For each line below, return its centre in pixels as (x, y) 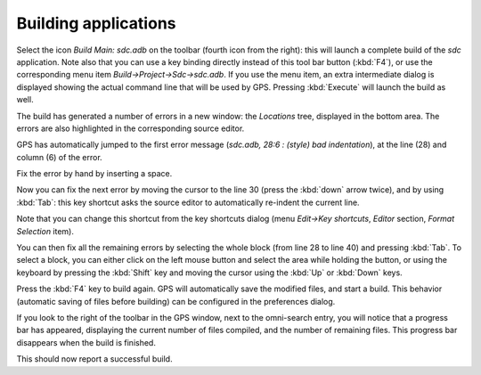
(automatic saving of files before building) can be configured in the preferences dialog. (176, 301)
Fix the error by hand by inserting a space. (94, 174)
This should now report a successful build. (94, 359)
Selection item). (45, 231)
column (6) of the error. (59, 157)
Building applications (96, 23)
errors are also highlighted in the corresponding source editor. (130, 128)
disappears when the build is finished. (86, 342)
